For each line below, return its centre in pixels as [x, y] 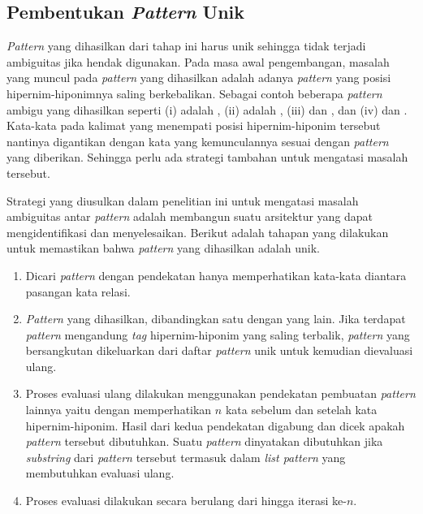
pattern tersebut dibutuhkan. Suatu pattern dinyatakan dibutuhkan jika [204, 441]
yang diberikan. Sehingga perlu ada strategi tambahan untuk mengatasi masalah [207, 157]
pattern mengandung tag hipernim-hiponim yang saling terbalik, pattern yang [218, 334]
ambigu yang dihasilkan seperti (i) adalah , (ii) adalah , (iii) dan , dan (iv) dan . [207, 109]
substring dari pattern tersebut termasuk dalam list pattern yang [186, 457]
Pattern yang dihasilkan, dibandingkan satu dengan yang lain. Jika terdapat [216, 319]
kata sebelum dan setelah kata [301, 410]
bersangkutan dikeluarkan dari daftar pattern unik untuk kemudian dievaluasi [219, 350]
